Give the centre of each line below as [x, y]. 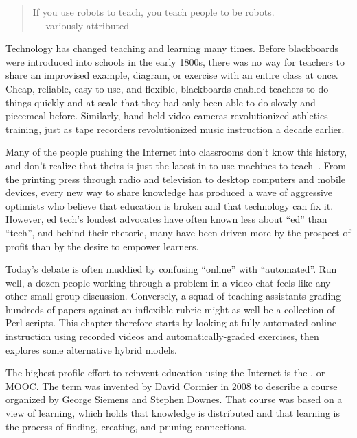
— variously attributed [81, 25]
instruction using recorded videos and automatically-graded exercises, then [162, 336]
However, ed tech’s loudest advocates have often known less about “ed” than [166, 219]
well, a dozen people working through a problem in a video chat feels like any [168, 282]
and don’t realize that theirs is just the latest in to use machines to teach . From [176, 165]
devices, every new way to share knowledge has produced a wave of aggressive [169, 192]
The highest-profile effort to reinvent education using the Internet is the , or [165, 373]
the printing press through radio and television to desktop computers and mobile [175, 179]
